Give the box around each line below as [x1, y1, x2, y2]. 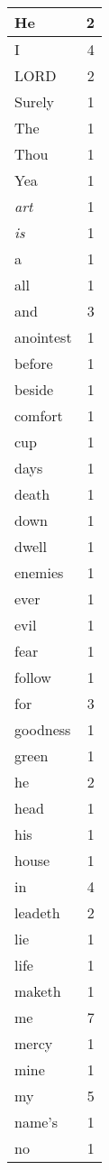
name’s [14, 1111, 59, 1132]
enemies [14, 562, 64, 583]
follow [14, 667, 51, 687]
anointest [14, 327, 72, 347]
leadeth [14, 902, 60, 923]
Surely [14, 91, 55, 112]
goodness [14, 719, 71, 740]
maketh [14, 981, 61, 1001]
